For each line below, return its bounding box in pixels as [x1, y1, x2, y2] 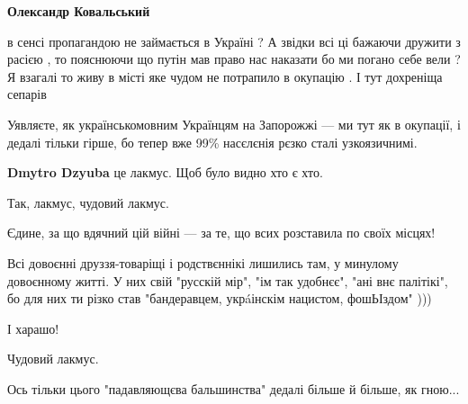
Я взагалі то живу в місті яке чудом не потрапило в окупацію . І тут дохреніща [7, 67, 443, 85]
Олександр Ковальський [7, 2, 150, 20]
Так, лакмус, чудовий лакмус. [7, 193, 169, 211]
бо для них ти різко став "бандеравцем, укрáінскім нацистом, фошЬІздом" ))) [7, 289, 432, 308]
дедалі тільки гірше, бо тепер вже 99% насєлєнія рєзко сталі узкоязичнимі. [7, 132, 418, 151]
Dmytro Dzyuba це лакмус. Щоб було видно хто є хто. [7, 163, 323, 182]
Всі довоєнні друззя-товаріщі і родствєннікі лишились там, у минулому [7, 253, 399, 272]
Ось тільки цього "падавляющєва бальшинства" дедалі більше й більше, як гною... [7, 379, 460, 398]
